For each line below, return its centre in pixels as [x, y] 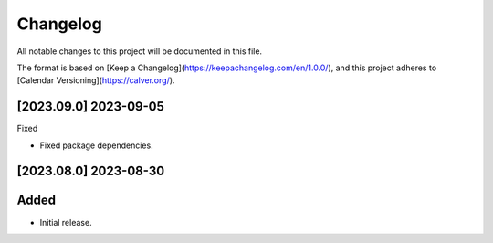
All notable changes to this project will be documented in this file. [140, 51]
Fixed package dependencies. [97, 145]
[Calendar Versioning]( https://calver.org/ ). [96, 80]
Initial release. [66, 222]
